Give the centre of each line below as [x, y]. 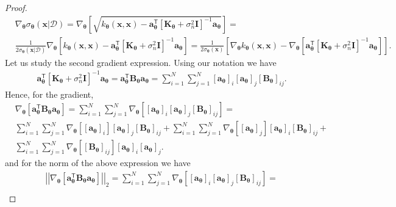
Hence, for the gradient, [49, 94]
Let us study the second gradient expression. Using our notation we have [141, 62]
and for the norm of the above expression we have [98, 163]
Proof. [16, 7]
